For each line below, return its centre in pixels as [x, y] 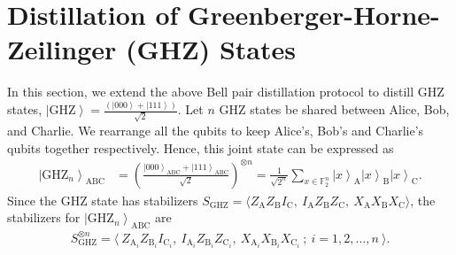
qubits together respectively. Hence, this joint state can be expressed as [201, 147]
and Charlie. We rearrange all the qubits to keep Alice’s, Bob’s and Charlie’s [216, 130]
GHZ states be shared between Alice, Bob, [334, 109]
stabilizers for [44, 217]
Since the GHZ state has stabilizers [103, 200]
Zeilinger [62, 49]
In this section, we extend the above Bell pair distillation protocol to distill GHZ [226, 92]
